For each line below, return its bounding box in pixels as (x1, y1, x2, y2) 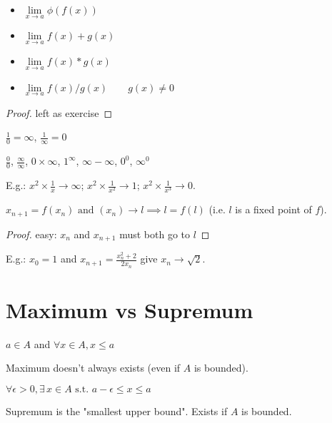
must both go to (119, 226, 190, 241)
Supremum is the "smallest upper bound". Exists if (6, 403, 228, 418)
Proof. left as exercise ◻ (6, 105, 113, 120)
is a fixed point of (235, 202, 312, 217)
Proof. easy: (6, 226, 57, 241)
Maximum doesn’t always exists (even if (6, 360, 181, 375)
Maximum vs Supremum (6, 295, 253, 324)
